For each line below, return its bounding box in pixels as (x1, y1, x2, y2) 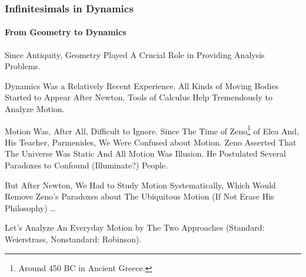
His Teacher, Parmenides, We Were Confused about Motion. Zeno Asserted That (5, 136, 297, 148)
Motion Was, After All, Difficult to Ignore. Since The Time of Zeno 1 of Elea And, (5, 123, 299, 137)
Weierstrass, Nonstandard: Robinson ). (5, 233, 142, 245)
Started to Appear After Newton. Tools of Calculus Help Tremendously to (5, 91, 273, 103)
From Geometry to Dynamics (5, 26, 127, 38)
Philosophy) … (5, 201, 56, 214)
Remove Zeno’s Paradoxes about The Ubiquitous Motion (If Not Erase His (5, 190, 274, 202)
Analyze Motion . (5, 103, 65, 115)
